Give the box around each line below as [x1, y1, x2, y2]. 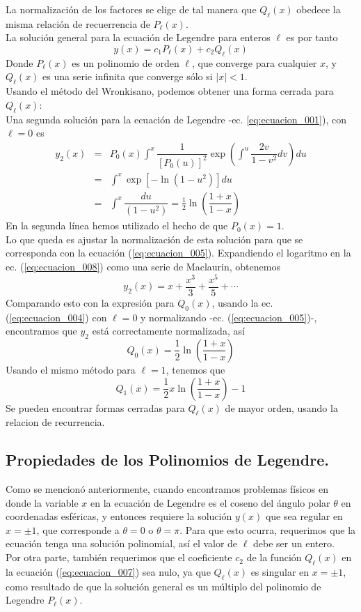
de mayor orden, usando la [225, 400, 338, 415]
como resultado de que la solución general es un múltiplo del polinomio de [6, 579, 321, 593]
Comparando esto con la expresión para [6, 295, 175, 309]
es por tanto [286, 30, 338, 45]
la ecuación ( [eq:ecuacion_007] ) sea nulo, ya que [6, 564, 211, 579]
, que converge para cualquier [191, 55, 317, 70]
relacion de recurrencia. [6, 415, 105, 429]
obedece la [296, 2, 341, 16]
